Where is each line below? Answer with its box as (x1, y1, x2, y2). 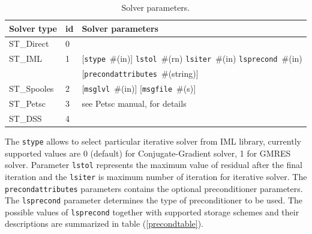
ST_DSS (9, 112, 42, 124)
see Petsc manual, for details (82, 97, 187, 109)
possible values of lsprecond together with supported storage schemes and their (5, 205, 299, 218)
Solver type (9, 22, 57, 34)
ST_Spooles (9, 82, 54, 95)
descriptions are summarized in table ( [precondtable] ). (5, 217, 203, 230)
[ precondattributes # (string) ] (82, 67, 199, 80)
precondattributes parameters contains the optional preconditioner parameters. (5, 182, 303, 194)
